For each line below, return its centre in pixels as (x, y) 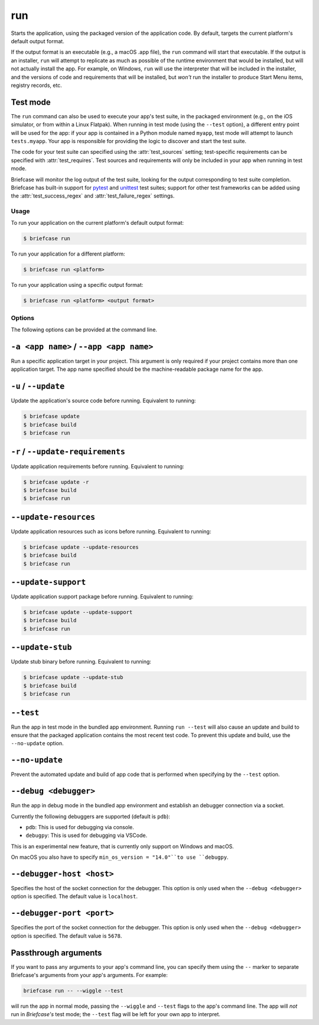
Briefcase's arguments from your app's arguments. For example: (89, 975)
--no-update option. (38, 743)
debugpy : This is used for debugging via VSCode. (87, 835)
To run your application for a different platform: (68, 254)
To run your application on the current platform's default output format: (97, 223)
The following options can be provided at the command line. (84, 330)
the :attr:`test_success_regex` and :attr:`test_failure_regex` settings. (93, 196)
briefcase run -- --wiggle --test (73, 991)
